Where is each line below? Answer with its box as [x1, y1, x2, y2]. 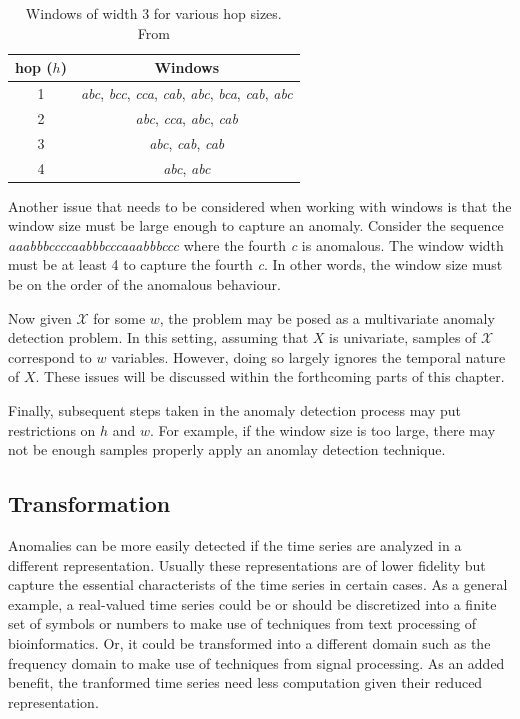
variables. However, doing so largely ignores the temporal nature [111, 346, 506, 367]
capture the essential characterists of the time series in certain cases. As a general [8, 574, 508, 595]
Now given [8, 307, 72, 328]
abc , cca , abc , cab [135, 107, 238, 128]
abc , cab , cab [149, 132, 225, 153]
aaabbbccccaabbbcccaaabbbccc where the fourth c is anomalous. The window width [8, 234, 504, 255]
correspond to [8, 346, 92, 367]
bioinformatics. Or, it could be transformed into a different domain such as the [8, 632, 491, 653]
